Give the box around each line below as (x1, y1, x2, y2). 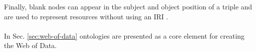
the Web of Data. (4, 40, 57, 51)
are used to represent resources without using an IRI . (4, 11, 169, 21)
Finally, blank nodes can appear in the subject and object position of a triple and (4, 1, 253, 11)
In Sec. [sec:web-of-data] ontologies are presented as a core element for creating (4, 30, 245, 41)
